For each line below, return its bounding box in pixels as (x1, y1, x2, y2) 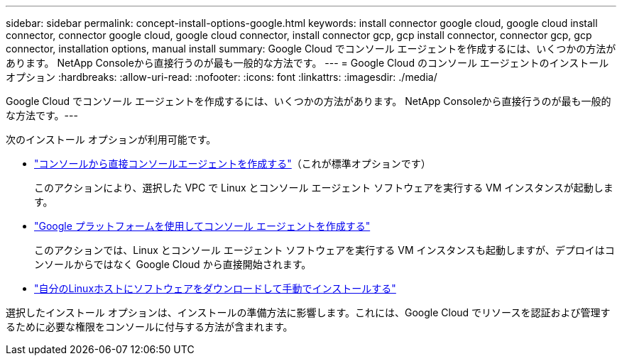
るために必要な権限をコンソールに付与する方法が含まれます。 (6, 321, 293, 333)
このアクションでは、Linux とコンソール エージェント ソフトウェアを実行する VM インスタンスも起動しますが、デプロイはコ (34, 244, 615, 256)
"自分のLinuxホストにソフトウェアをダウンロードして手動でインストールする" (34, 282, 396, 294)
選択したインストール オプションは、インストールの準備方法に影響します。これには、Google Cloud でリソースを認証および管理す (6, 306, 611, 318)
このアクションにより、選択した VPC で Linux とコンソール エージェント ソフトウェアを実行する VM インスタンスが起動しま (34, 182, 613, 194)
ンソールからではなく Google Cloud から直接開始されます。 (34, 258, 312, 270)
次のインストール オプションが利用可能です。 (6, 133, 217, 145)
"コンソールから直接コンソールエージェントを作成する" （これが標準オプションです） (34, 157, 431, 170)
